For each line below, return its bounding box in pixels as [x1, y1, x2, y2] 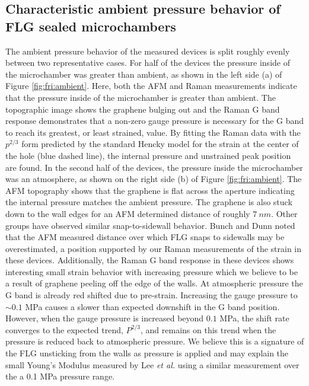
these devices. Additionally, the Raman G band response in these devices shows [5, 254, 294, 266]
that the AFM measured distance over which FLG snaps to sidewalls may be [5, 231, 285, 243]
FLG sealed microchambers [5, 17, 176, 35]
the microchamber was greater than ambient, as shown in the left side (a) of [5, 68, 282, 80]
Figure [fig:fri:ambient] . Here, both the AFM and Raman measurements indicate [5, 79, 297, 92]
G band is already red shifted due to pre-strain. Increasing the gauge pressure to [5, 289, 298, 301]
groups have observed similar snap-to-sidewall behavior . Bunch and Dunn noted [5, 219, 295, 231]
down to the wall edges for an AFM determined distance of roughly [5, 207, 250, 219]
